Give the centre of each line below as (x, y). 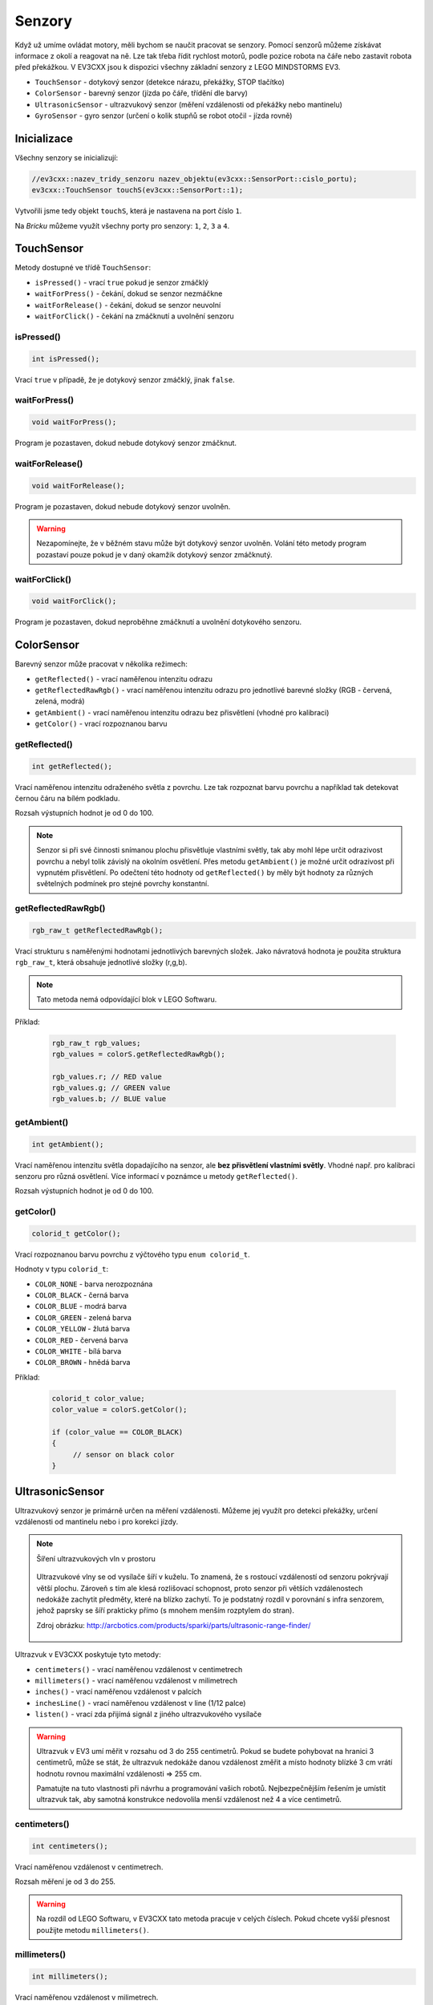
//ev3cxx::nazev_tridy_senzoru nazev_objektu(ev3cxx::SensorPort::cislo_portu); (194, 179)
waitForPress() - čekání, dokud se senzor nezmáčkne (129, 294)
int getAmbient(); (68, 1144)
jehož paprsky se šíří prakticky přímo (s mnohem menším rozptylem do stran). (165, 1610)
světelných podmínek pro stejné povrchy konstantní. (123, 884)
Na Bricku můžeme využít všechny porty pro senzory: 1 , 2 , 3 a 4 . (122, 225)
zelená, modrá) (60, 701)
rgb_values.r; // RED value (107, 1076)
